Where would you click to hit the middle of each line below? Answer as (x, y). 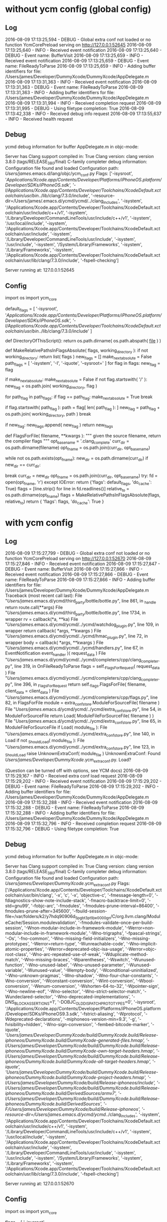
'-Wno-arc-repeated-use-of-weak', (65, 954)
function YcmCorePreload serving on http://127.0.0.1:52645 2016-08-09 (78, 45)
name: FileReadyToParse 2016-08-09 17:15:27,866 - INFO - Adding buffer (80, 580)
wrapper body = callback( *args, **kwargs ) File (54, 643)
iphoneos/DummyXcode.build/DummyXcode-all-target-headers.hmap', (78, 1062)
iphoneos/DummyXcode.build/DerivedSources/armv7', (61, 1093)
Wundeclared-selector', (29, 997)
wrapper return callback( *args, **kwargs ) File (53, 631)
